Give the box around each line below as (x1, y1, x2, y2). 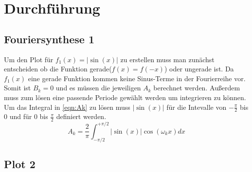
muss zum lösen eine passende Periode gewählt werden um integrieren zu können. (4, 92, 246, 102)
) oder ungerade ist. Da (164, 64, 234, 74)
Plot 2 (4, 156, 36, 171)
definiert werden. (56, 111, 107, 121)
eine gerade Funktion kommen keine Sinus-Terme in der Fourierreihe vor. (28, 73, 246, 83)
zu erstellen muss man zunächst (120, 54, 215, 64)
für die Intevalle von (166, 102, 227, 112)
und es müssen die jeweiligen (55, 83, 141, 93)
